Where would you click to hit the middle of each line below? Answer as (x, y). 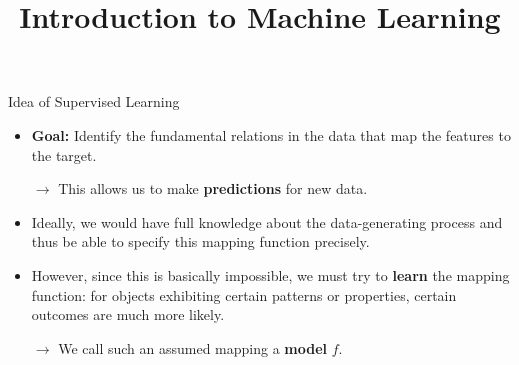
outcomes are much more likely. (128, 314)
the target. (64, 154)
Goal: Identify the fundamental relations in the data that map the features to (271, 134)
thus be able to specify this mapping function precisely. (200, 241)
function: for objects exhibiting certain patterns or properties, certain (244, 294)
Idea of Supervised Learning (94, 101)
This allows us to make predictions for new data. (213, 188)
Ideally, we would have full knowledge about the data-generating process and (267, 221)
